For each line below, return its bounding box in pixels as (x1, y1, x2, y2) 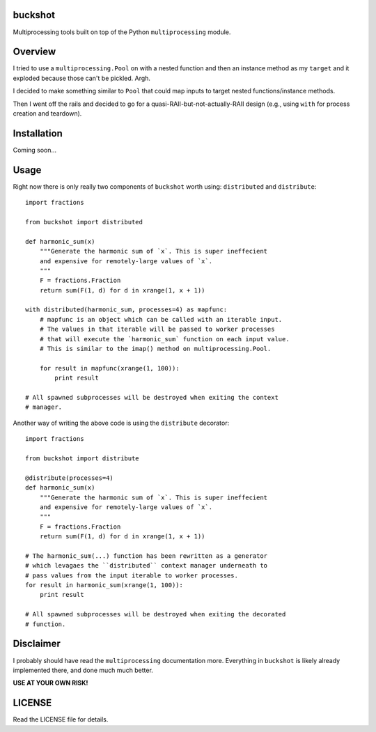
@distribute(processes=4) (25, 474, 114, 482)
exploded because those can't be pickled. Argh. (13, 74, 151, 82)
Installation (13, 127, 63, 139)
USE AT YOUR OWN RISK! (13, 679, 88, 687)
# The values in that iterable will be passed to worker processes (39, 325, 275, 334)
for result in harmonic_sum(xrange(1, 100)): (25, 582, 184, 589)
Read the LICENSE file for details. (13, 715, 109, 724)
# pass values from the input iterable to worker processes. (25, 571, 238, 579)
